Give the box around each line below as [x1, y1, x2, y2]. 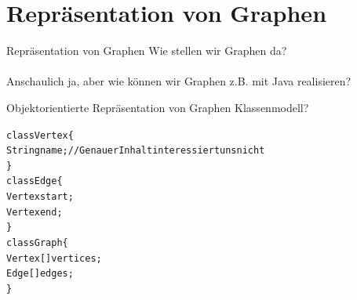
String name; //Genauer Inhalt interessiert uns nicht [6, 145, 265, 157]
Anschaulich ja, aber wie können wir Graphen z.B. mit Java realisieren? [6, 73, 352, 89]
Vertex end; [6, 206, 63, 218]
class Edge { [6, 175, 63, 187]
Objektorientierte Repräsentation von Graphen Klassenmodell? [6, 99, 309, 115]
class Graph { [6, 237, 68, 249]
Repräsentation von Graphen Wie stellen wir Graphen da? [6, 42, 287, 59]
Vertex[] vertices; [6, 252, 102, 264]
